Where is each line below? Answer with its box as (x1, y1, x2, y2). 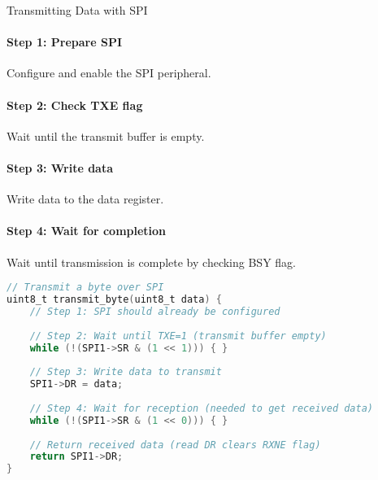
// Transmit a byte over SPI (7, 281, 164, 294)
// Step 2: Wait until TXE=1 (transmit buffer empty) (29, 329, 327, 342)
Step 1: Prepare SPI (7, 33, 122, 50)
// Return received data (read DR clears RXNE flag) (29, 439, 321, 451)
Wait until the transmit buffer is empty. (7, 127, 205, 144)
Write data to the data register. (7, 190, 164, 207)
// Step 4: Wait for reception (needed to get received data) (29, 402, 374, 414)
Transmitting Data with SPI (7, 2, 148, 18)
